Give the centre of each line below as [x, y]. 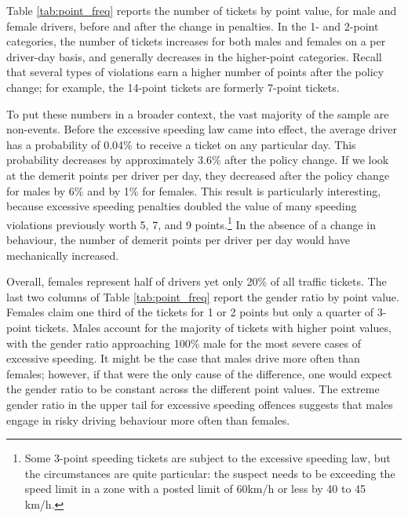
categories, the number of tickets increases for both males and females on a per [196, 41]
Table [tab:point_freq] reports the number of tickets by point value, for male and [202, 10]
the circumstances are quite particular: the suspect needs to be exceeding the [210, 473]
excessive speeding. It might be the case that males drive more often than [183, 358]
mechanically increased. [63, 255]
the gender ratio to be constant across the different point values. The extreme [193, 389]
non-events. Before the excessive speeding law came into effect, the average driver [202, 129]
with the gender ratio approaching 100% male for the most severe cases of [184, 343]
